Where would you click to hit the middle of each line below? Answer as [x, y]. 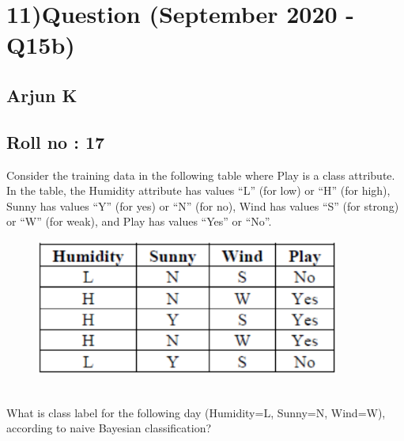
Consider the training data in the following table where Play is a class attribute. [201, 175]
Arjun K [42, 95]
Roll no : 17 [56, 141]
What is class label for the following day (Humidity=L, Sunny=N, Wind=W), [196, 412]
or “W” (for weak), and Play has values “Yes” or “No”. [139, 221]
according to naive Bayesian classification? [109, 428]
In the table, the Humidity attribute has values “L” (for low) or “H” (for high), [198, 190]
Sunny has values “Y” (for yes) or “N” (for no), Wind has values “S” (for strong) [203, 205]
